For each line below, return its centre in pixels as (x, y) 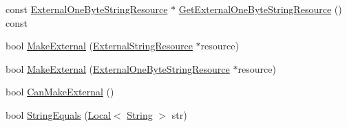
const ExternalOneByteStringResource (87, 9)
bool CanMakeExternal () (60, 92)
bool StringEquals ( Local (58, 114)
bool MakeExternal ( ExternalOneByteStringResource (118, 68)
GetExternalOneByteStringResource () (260, 9)
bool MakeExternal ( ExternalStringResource (99, 46)
